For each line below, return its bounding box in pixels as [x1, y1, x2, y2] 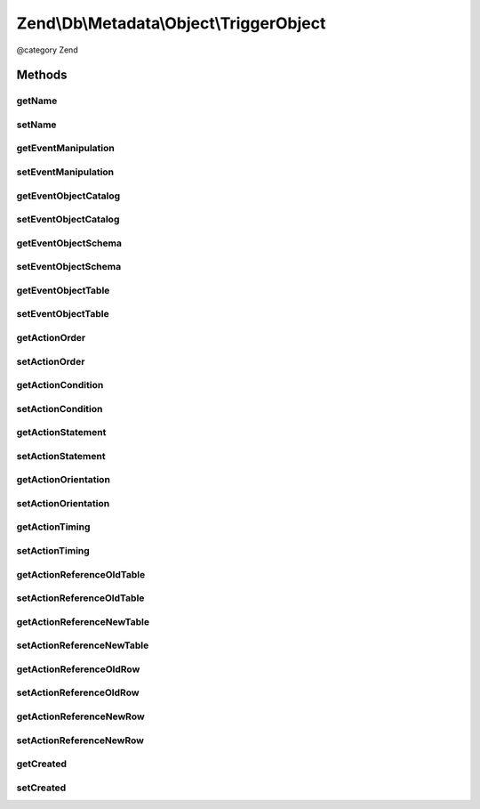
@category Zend [16, 44, 79, 55]
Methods [16, 68, 68, 83]
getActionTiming [16, 521, 91, 533]
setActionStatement [16, 449, 106, 462]
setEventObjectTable [16, 308, 110, 320]
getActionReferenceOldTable [16, 568, 146, 580]
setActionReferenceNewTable [16, 639, 149, 651]
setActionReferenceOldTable [16, 592, 145, 604]
